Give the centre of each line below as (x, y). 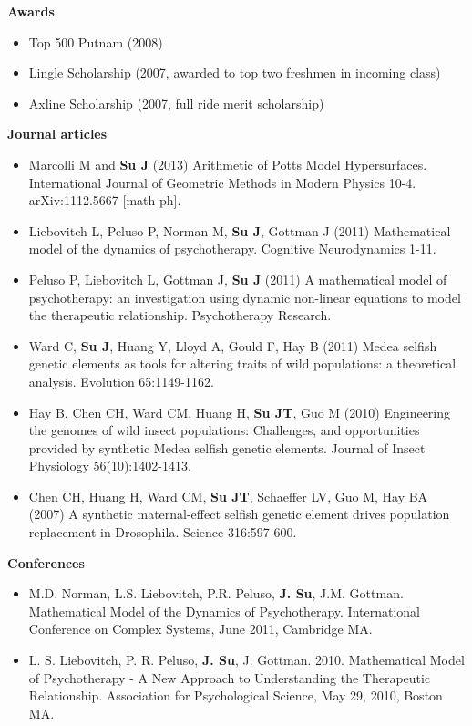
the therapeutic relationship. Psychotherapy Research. (180, 315)
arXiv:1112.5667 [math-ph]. (105, 200)
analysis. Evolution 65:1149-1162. (121, 381)
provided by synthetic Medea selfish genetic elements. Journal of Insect (227, 447)
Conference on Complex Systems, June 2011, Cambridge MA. (200, 629)
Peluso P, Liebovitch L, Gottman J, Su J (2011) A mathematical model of (238, 279)
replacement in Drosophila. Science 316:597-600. (163, 532)
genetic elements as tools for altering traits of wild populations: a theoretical (242, 363)
